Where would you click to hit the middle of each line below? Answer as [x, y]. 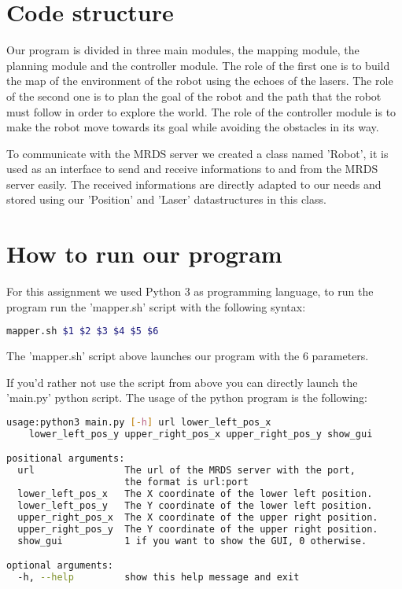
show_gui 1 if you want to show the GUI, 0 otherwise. [192, 541]
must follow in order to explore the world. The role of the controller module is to [201, 111]
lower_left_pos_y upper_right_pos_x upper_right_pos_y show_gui [201, 434]
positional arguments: [66, 459]
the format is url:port [186, 482]
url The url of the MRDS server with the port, [186, 471]
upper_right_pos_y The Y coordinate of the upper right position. [198, 529]
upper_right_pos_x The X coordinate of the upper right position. [198, 517]
